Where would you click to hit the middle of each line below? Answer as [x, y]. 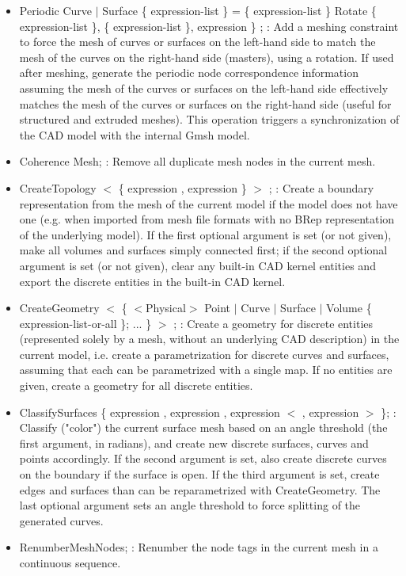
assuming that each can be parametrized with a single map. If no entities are [206, 370]
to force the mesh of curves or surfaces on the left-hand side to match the [197, 42]
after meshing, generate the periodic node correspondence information [189, 72]
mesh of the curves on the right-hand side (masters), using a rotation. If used [207, 57]
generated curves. [61, 520]
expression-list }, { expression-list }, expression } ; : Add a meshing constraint [209, 26]
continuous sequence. [70, 563]
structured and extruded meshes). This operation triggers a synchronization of [209, 119]
